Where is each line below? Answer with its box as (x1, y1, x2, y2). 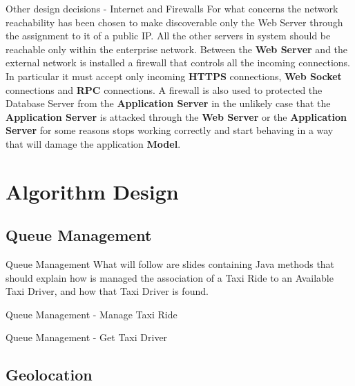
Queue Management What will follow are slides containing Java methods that (6, 257, 335, 271)
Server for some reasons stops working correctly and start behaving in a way (6, 123, 334, 137)
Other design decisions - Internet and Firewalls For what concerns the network (6, 1, 338, 15)
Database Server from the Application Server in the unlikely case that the (6, 96, 331, 110)
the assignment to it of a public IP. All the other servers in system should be (6, 28, 331, 43)
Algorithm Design (6, 177, 179, 205)
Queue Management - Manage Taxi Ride (6, 307, 177, 321)
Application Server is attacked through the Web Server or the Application (6, 109, 347, 124)
